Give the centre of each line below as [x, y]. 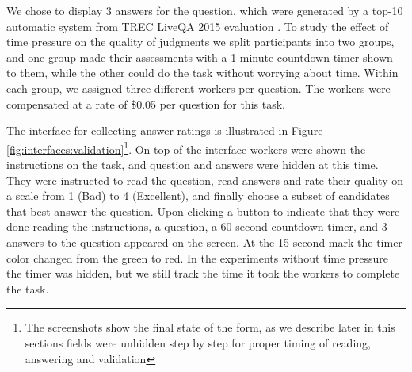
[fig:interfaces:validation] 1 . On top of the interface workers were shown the [186, 148]
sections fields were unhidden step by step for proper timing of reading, [198, 342]
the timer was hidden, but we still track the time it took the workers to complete [203, 273]
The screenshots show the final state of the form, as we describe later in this [210, 327]
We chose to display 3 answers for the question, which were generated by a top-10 [205, 10]
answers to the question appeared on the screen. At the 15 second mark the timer [204, 242]
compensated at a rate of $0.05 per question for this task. [146, 104]
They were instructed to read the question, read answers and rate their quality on [205, 180]
